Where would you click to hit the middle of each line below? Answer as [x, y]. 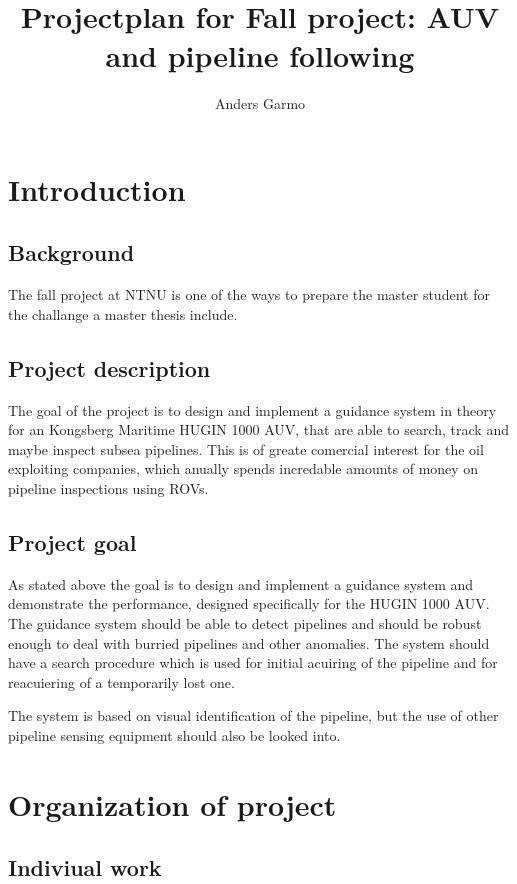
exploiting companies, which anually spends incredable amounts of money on [243, 468]
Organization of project [172, 803]
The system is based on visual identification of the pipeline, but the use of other [253, 715]
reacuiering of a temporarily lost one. [121, 681]
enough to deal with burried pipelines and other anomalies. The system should [249, 642]
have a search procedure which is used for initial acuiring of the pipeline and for [253, 662]
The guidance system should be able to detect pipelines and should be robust [245, 623]
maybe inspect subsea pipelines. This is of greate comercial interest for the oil [246, 448]
